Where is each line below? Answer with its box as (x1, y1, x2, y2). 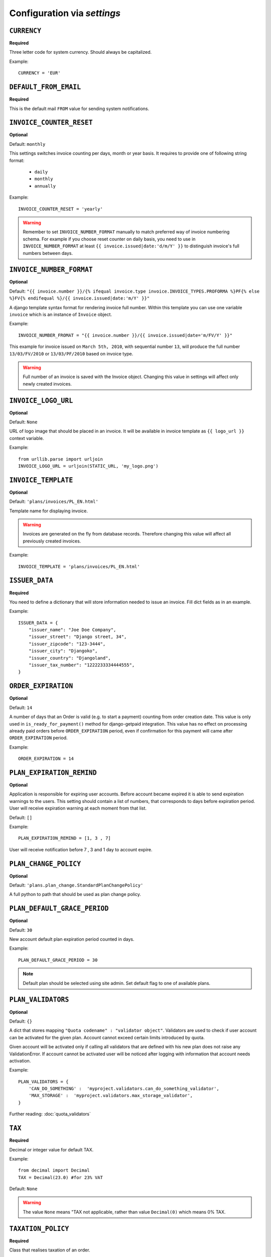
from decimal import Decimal (18, 1168, 90, 1174)
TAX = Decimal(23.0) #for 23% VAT (18, 1175, 103, 1180)
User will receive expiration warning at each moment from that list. (9, 805, 147, 812)
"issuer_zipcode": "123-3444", (28, 641, 106, 647)
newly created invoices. (23, 381, 72, 387)
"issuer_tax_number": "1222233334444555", (28, 662, 135, 668)
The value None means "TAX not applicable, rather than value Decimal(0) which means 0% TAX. (23, 1209, 226, 1215)
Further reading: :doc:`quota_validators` (9, 1111, 91, 1117)
